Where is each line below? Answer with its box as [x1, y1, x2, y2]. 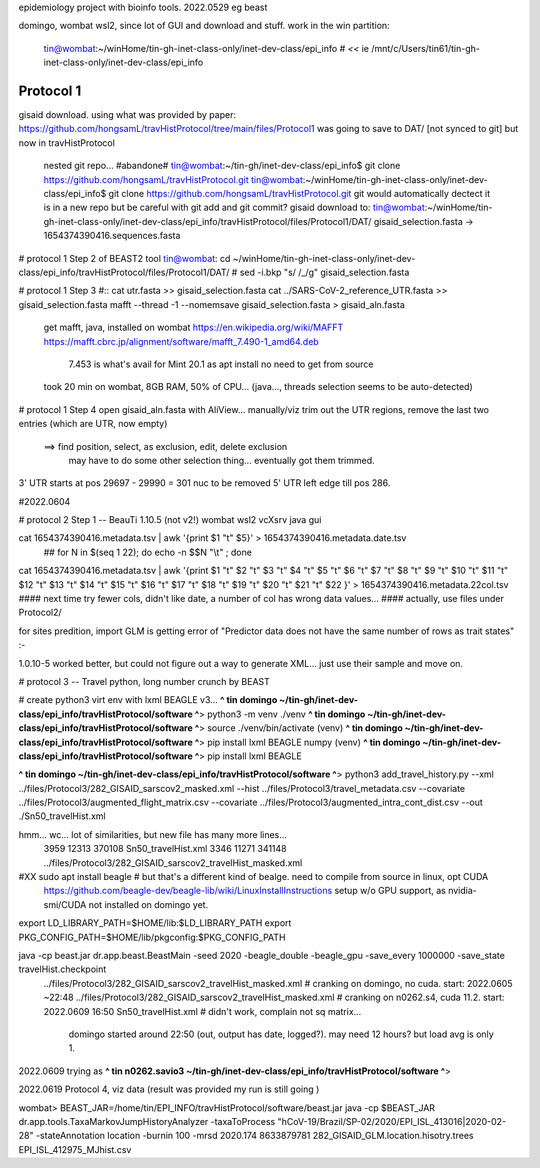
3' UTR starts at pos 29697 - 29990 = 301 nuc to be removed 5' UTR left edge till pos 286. [18, 477, 391, 489]
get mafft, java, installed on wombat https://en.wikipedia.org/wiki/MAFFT [43, 321, 344, 334]
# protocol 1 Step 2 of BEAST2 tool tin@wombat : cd [18, 252, 231, 264]
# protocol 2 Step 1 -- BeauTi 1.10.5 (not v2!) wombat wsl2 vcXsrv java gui [18, 514, 322, 526]
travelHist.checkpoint [18, 963, 107, 975]
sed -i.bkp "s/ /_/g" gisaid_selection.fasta [239, 266, 410, 278]
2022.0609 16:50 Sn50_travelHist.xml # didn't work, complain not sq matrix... [43, 1005, 362, 1017]
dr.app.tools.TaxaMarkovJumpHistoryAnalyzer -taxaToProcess [18, 1115, 276, 1127]
